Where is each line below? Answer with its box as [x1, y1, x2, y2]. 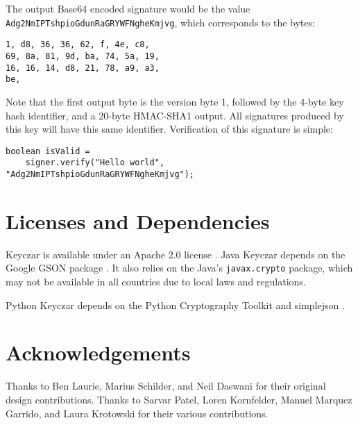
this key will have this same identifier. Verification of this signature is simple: [6, 122, 333, 136]
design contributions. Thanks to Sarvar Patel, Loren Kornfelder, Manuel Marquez [6, 392, 352, 406]
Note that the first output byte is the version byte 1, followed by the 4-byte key [6, 94, 344, 108]
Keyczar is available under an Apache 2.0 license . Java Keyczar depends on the [6, 247, 346, 261]
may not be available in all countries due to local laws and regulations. [6, 274, 306, 289]
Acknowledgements [6, 338, 191, 367]
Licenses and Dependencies [6, 206, 270, 235]
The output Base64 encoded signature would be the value [6, 1, 250, 15]
